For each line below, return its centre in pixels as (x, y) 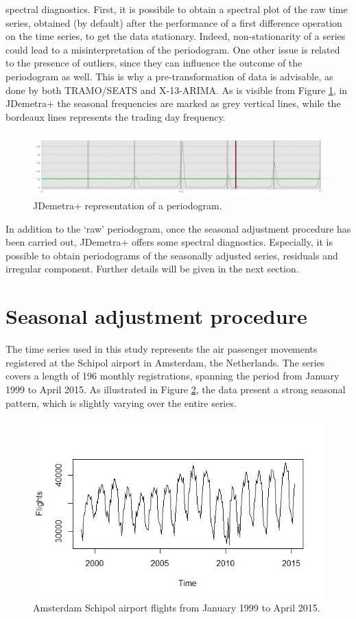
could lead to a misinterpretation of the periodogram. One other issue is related (173, 49)
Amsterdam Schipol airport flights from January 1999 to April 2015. (177, 608)
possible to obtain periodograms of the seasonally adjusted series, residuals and (172, 255)
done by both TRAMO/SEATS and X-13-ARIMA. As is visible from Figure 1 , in (177, 90)
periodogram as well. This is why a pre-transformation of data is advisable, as (169, 76)
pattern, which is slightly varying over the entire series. (121, 402)
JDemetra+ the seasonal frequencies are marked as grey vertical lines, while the (173, 103)
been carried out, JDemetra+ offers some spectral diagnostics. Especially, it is (169, 242)
